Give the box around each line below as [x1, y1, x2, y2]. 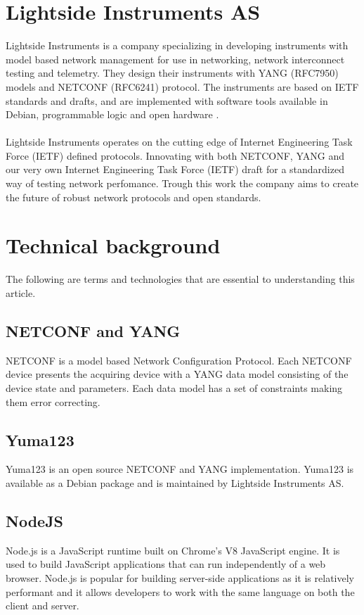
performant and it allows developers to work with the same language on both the [6, 584, 355, 599]
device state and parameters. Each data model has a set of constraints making [6, 380, 343, 395]
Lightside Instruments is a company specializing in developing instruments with [6, 38, 349, 53]
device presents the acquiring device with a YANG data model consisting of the [6, 367, 349, 381]
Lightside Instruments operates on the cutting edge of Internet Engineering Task [6, 134, 353, 149]
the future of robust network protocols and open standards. [6, 189, 261, 204]
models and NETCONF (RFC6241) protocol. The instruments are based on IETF [6, 79, 359, 94]
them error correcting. [6, 394, 100, 409]
